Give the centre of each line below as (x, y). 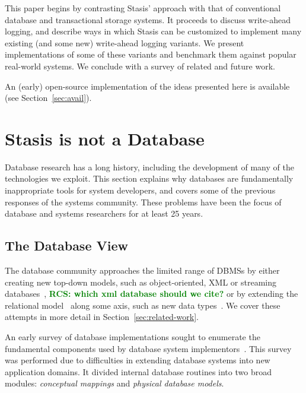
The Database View (66, 245)
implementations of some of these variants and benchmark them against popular (151, 54)
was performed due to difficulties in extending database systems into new (138, 360)
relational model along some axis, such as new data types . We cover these (143, 305)
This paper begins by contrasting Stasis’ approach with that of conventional (143, 8)
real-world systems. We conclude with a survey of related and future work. (140, 66)
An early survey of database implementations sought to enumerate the (133, 337)
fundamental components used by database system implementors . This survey (148, 348)
